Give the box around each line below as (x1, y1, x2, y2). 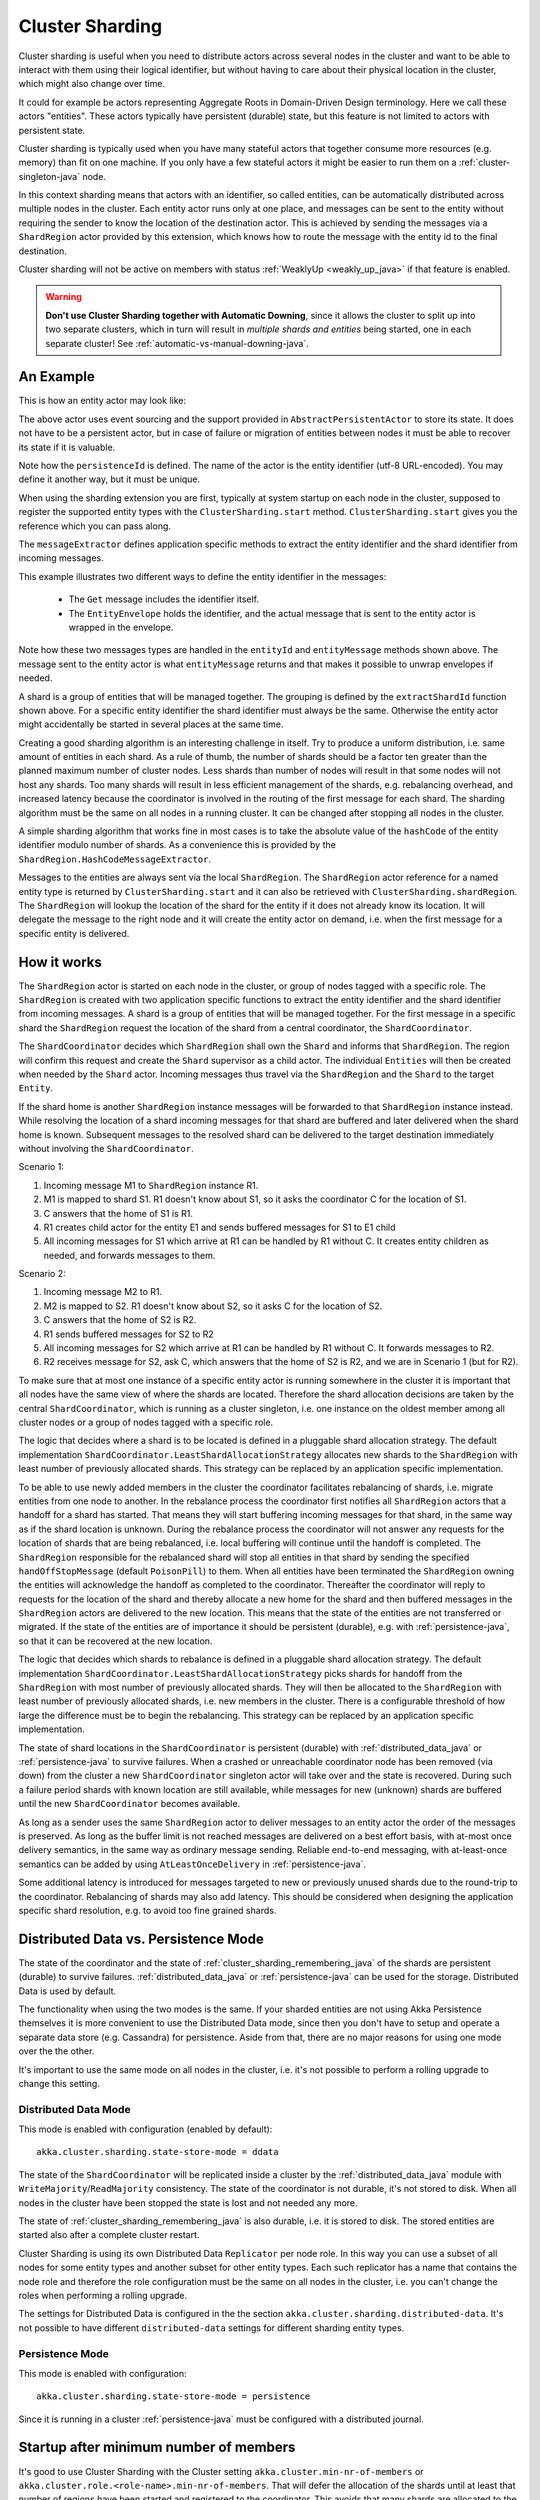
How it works (18, 953, 102, 970)
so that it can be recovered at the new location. (18, 1635, 213, 1647)
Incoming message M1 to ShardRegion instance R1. (43, 1179, 259, 1191)
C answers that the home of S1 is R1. (43, 1207, 194, 1219)
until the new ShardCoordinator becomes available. (18, 1798, 241, 1810)
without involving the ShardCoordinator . (18, 1142, 194, 1154)
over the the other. (18, 2045, 95, 2057)
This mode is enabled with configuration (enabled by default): (18, 2123, 273, 2135)
